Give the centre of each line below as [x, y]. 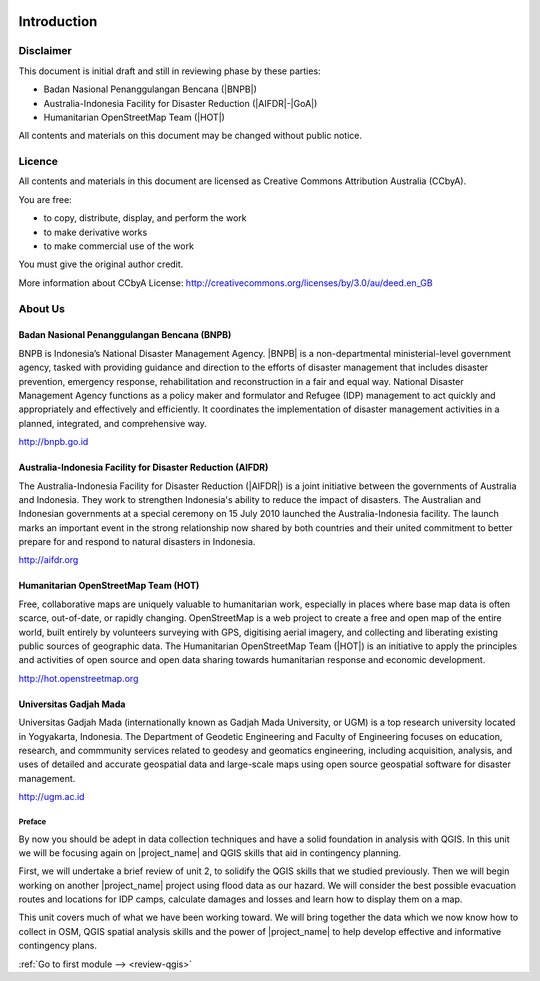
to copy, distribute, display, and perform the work [145, 218]
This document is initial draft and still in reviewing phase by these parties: [169, 71]
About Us [41, 308]
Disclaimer [45, 51]
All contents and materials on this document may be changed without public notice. [190, 136]
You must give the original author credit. [101, 264]
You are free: [45, 199]
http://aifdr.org [48, 560]
